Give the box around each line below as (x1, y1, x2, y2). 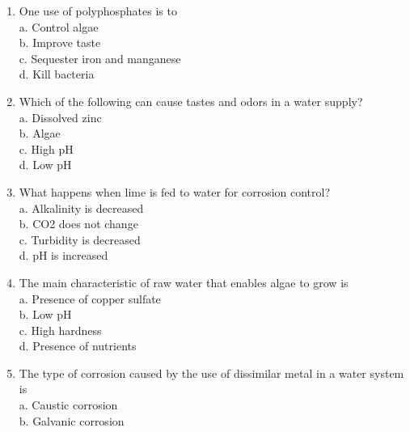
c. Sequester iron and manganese (19, 49, 181, 66)
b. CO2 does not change (19, 215, 138, 232)
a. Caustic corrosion (19, 396, 118, 413)
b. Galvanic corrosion (19, 412, 125, 429)
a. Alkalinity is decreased (19, 199, 144, 216)
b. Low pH (19, 306, 72, 323)
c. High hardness (19, 321, 102, 338)
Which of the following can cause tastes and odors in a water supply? (19, 92, 363, 109)
